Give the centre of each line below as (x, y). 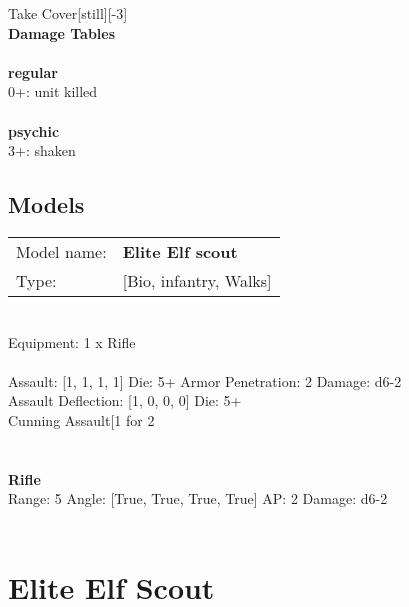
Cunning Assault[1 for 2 (81, 419)
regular (33, 71)
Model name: (61, 251)
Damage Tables (62, 32)
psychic (34, 130)
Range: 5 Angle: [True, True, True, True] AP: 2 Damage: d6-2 (198, 498)
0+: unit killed (53, 91)
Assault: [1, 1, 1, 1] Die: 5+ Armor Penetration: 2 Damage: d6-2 (205, 380)
